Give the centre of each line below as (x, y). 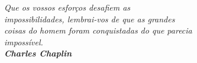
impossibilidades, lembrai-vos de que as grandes (90, 19)
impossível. (24, 42)
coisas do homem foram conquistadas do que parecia (98, 30)
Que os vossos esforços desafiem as (67, 7)
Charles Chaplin (38, 53)
